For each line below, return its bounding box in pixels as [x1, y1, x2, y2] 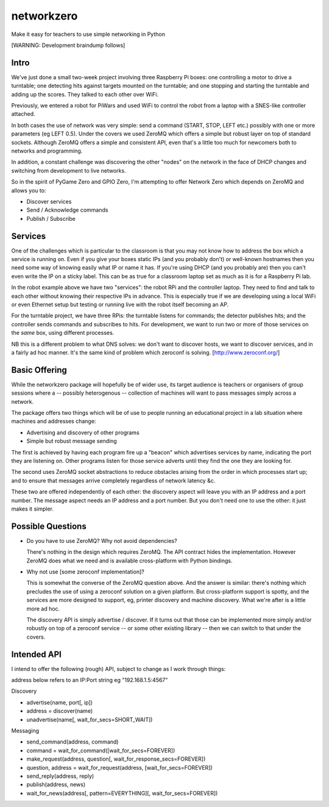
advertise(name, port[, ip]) [26, 698, 93, 706]
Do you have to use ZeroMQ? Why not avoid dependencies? [26, 537, 177, 544]
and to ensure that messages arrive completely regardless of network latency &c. [11, 476, 216, 484]
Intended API [11, 649, 62, 659]
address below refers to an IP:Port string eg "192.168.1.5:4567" [11, 676, 168, 683]
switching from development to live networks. [11, 167, 126, 174]
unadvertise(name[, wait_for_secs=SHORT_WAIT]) [26, 716, 153, 723]
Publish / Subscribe [26, 215, 76, 222]
